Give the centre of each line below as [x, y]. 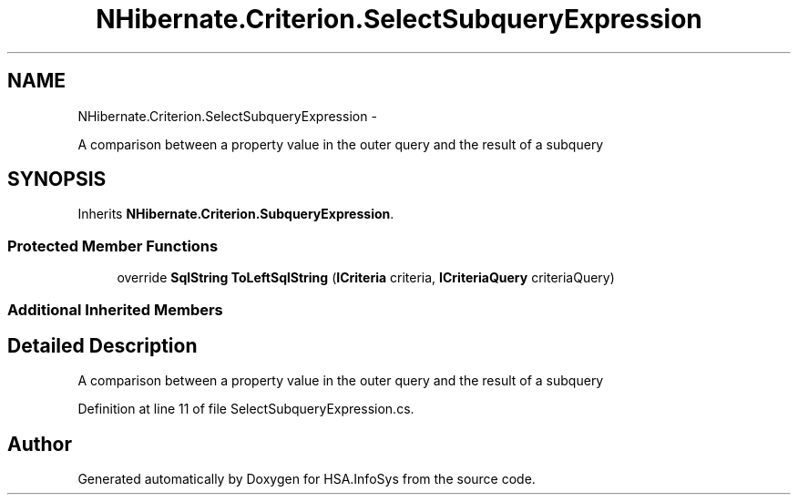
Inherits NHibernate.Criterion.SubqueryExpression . [236, 214]
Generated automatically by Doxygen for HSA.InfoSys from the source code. [307, 479]
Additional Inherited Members [115, 309]
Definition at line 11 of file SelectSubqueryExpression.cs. [246, 409]
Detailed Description [102, 345]
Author [40, 444]
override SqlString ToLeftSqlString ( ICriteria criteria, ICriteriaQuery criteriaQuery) [366, 278]
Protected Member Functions [113, 246]
